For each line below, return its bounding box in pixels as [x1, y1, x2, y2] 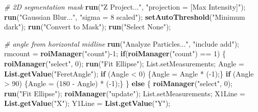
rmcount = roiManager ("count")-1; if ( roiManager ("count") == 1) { [4, 48, 226, 59]
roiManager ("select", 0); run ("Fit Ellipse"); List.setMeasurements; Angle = [4, 58, 244, 68]
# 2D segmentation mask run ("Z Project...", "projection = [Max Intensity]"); [4, 2, 246, 12]
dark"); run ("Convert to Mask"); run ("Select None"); [4, 21, 171, 32]
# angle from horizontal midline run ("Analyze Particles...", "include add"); [4, 38, 239, 49]
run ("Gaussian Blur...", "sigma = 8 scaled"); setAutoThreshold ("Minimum [4, 11, 245, 22]
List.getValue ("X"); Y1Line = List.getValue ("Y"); [4, 98, 171, 108]
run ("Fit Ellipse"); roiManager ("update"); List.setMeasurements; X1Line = [4, 88, 245, 98]
